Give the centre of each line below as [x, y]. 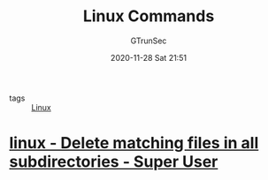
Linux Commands [149, 16]
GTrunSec [149, 41]
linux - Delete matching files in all [134, 143]
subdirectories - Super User [114, 162]
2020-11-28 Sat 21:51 [149, 57]
